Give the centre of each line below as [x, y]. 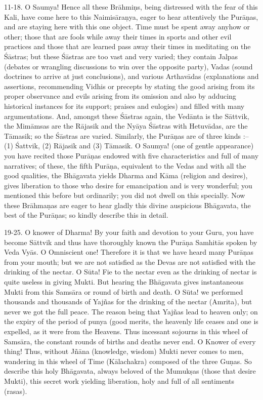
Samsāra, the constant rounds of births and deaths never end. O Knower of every [130, 341]
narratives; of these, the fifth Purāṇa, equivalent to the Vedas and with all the [125, 165]
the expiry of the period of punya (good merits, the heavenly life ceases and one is [131, 321]
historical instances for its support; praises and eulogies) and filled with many [124, 106]
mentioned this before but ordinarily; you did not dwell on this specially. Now [125, 195]
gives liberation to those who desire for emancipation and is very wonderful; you [128, 185]
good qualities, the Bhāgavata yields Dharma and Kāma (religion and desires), [126, 175]
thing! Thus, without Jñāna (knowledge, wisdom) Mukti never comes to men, [124, 351]
